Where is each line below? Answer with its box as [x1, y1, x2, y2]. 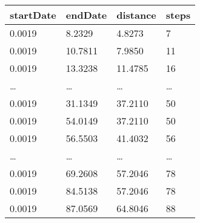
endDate [65, 8, 107, 22]
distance [116, 8, 156, 22]
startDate [10, 8, 56, 22]
